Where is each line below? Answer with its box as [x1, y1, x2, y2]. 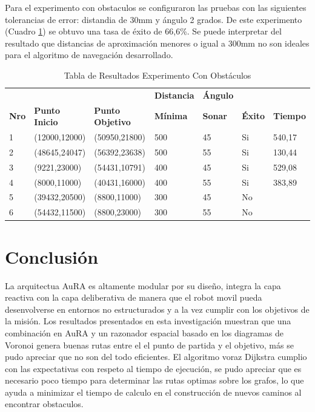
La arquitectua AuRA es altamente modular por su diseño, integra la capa [5, 279, 281, 292]
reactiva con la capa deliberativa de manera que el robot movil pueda [5, 291, 262, 304]
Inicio [34, 116, 58, 128]
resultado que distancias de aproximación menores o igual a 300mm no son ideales [5, 36, 310, 49]
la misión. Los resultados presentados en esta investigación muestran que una [5, 315, 291, 327]
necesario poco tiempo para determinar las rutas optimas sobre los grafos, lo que [5, 374, 304, 387]
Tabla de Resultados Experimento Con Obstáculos [64, 68, 251, 81]
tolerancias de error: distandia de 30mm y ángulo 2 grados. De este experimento [5, 13, 302, 25]
